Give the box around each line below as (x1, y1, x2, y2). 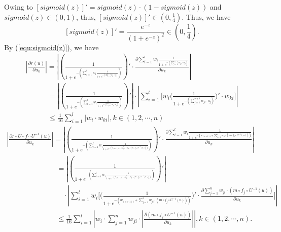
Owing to (4, 2, 33, 12)
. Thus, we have (182, 11, 231, 22)
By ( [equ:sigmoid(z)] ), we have (4, 42, 99, 52)
